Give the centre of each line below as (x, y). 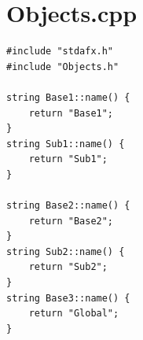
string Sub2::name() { (66, 251)
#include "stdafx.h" (60, 52)
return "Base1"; (71, 113)
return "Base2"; (71, 221)
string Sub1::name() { (66, 144)
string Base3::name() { (68, 298)
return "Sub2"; (68, 267)
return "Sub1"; (68, 159)
